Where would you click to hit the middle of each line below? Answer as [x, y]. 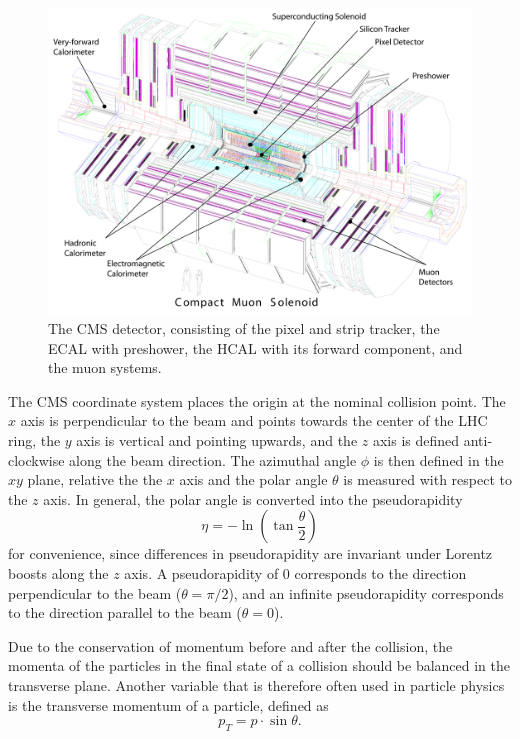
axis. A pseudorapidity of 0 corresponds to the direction [295, 572]
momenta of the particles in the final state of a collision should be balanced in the [259, 665]
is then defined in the [438, 459]
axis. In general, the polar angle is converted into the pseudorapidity [253, 498]
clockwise [36, 459]
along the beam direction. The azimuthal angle [213, 459]
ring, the [34, 439]
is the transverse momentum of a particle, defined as [168, 704]
